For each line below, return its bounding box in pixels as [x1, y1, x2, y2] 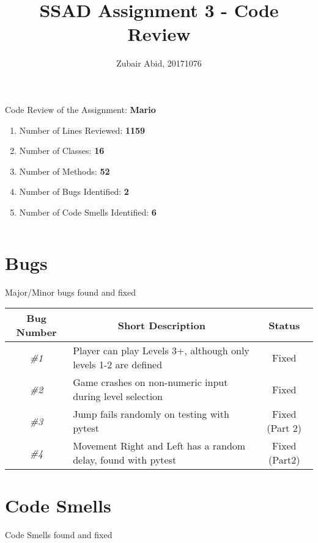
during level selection [73, 389, 163, 404]
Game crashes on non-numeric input [73, 375, 228, 390]
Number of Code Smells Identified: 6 [19, 205, 157, 218]
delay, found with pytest [73, 453, 177, 467]
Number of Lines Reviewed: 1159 [19, 123, 146, 136]
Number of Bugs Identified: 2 [19, 185, 129, 198]
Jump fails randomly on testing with [73, 407, 229, 421]
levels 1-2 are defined [73, 357, 163, 372]
